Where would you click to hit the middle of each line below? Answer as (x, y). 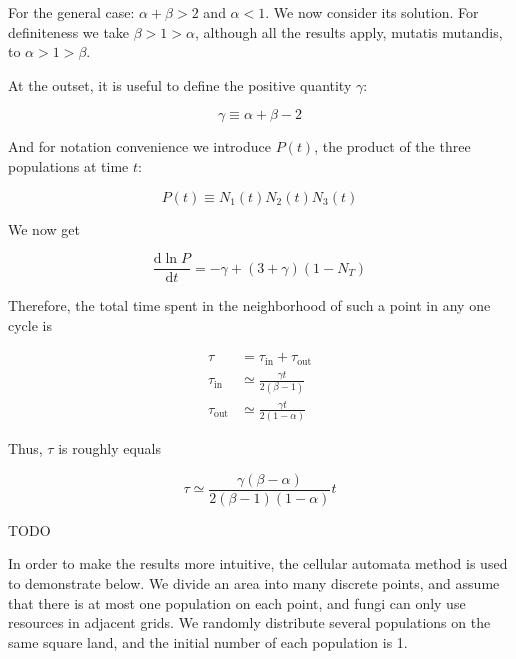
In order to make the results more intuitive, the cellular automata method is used (258, 563)
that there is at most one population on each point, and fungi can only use (237, 602)
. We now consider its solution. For (372, 12)
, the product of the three (392, 146)
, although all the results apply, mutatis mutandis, (348, 31)
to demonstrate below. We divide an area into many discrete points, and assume (254, 583)
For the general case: (71, 12)
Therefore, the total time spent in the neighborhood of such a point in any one (249, 305)
